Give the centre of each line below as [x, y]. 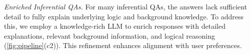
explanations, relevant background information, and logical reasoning [109, 35]
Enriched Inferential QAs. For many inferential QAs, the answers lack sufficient [126, 6]
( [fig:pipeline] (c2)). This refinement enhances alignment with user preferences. [123, 45]
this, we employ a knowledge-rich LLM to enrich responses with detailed [115, 26]
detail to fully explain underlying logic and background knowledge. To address [124, 16]
